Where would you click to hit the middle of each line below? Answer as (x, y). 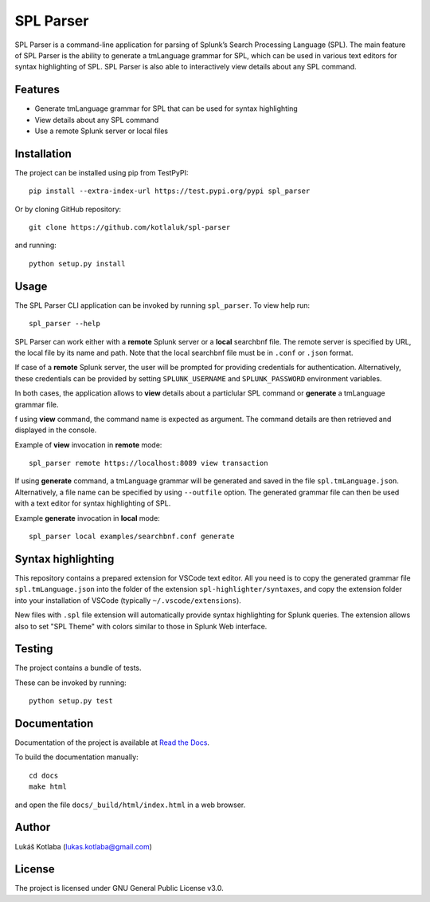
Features (37, 90)
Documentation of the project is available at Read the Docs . (112, 742)
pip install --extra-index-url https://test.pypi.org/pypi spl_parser (170, 191)
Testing (34, 649)
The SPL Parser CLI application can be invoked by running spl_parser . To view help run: (162, 305)
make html (48, 787)
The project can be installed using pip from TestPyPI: (102, 172)
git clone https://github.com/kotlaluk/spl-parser (130, 228)
